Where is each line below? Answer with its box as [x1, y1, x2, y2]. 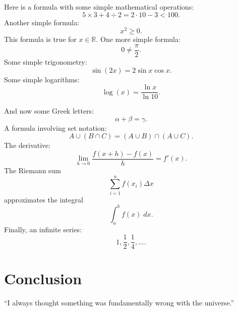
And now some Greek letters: [4, 106, 94, 116]
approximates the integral [4, 194, 83, 204]
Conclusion [4, 268, 82, 289]
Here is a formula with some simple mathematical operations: [4, 2, 194, 12]
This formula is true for [4, 34, 77, 44]
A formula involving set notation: [4, 122, 107, 133]
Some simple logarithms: [4, 74, 80, 84]
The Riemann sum [4, 165, 62, 176]
